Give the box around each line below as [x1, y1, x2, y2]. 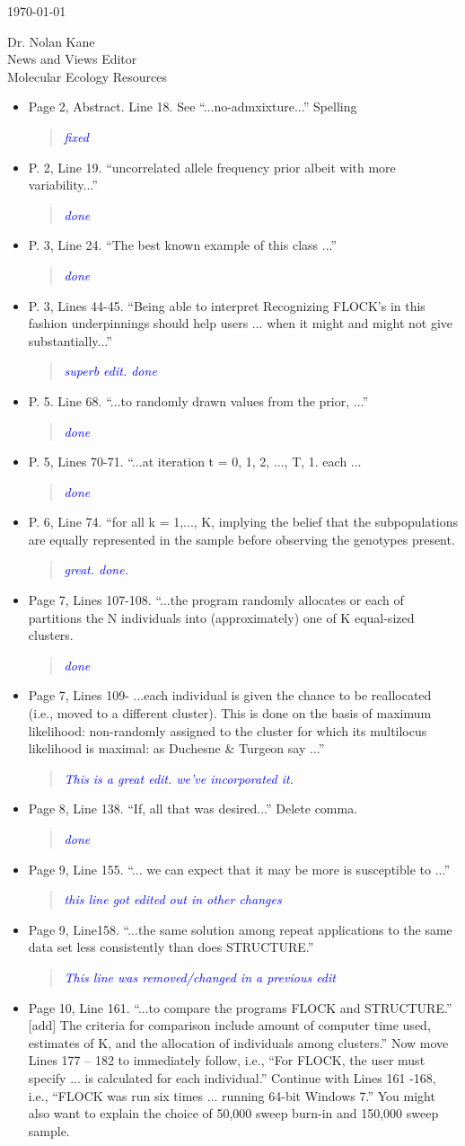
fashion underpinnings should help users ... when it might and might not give [28, 314, 453, 333]
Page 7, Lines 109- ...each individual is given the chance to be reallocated [28, 686, 432, 705]
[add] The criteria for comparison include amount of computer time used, [28, 1016, 431, 1035]
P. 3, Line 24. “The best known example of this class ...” [28, 235, 338, 254]
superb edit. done [64, 361, 157, 380]
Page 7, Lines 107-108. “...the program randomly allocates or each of [28, 591, 404, 609]
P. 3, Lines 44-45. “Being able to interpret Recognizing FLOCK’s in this [28, 296, 426, 315]
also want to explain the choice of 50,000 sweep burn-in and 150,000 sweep [28, 1104, 439, 1123]
